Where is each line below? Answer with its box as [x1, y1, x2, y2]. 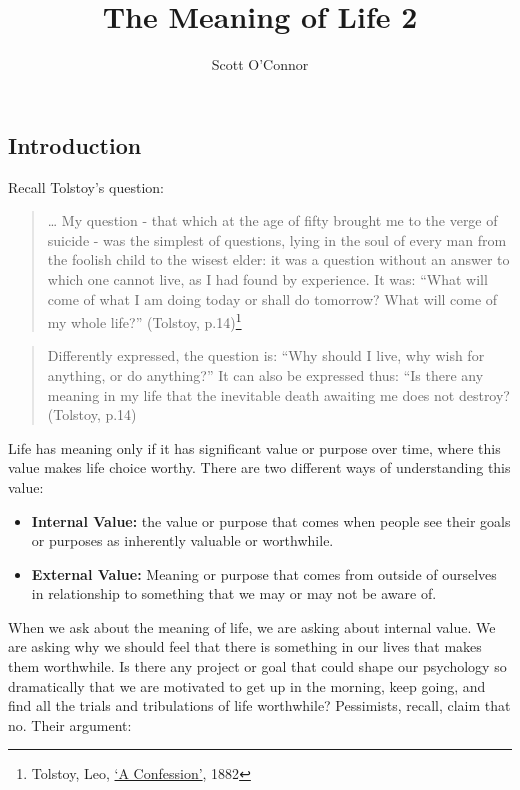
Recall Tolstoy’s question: [8, 176, 164, 197]
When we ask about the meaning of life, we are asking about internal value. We [8, 616, 496, 637]
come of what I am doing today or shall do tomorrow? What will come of [47, 288, 498, 309]
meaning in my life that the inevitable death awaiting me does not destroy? [47, 384, 510, 405]
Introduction [8, 129, 142, 160]
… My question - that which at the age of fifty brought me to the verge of [47, 210, 498, 231]
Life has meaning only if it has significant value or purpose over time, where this [8, 437, 501, 458]
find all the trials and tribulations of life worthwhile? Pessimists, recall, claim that [8, 695, 511, 716]
